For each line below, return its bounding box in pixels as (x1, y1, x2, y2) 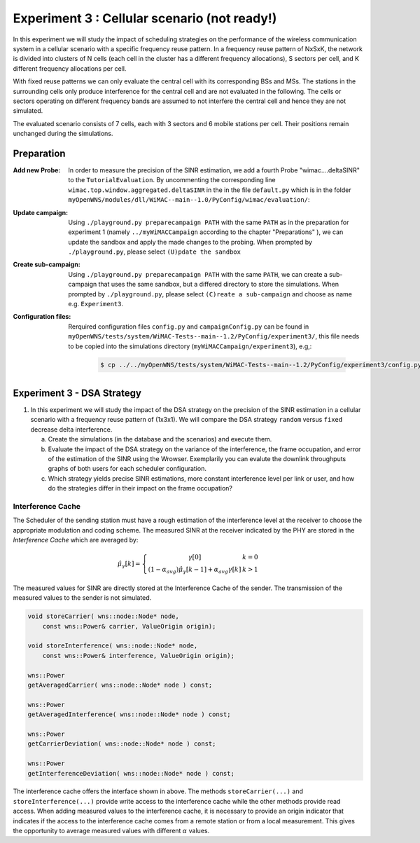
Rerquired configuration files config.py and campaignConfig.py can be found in (68, 322, 309, 331)
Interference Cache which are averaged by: (13, 536, 139, 544)
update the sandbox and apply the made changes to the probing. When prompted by (68, 238, 313, 246)
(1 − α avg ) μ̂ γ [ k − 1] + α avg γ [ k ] (148, 566, 241, 575)
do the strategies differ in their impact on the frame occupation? (48, 484, 233, 493)
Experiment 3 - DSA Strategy (13, 388, 141, 399)
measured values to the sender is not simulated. (13, 594, 152, 602)
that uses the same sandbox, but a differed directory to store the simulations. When (98, 280, 339, 289)
